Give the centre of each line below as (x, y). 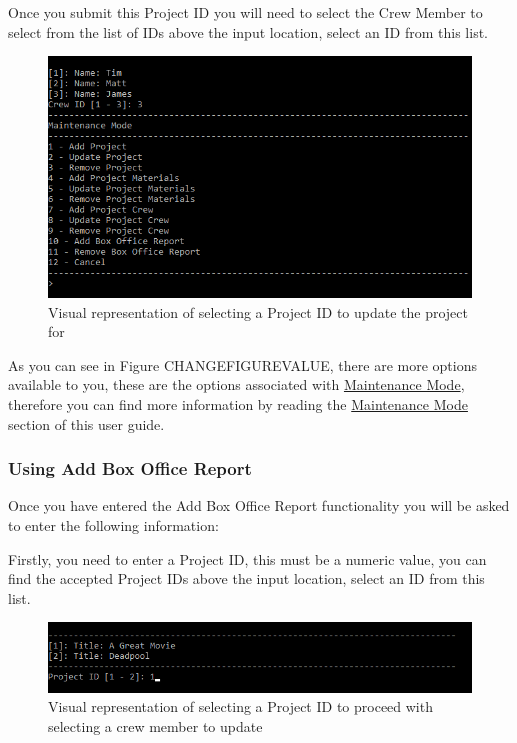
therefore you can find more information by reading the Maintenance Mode (238, 404)
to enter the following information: (113, 525)
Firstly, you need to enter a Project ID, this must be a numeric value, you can (247, 558)
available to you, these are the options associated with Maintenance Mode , (236, 384)
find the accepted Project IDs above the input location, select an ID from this (246, 578)
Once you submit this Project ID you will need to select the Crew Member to (245, 12)
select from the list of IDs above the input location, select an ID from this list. (248, 31)
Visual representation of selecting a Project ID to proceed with (240, 706)
